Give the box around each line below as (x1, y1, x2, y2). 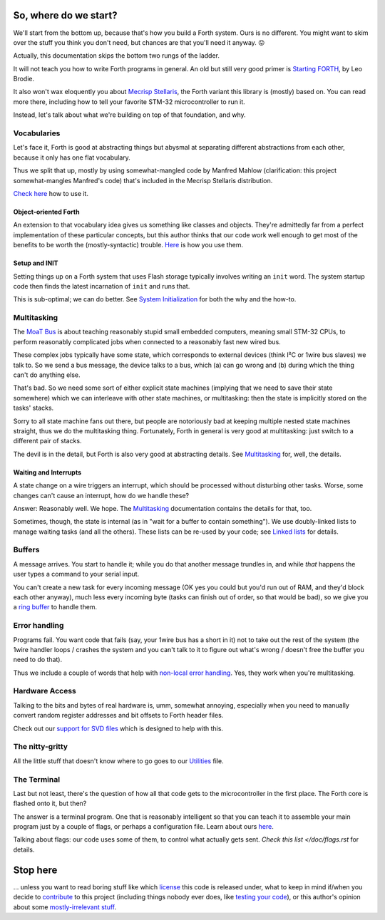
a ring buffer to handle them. (13, 603, 98, 611)
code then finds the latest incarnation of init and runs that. (13, 281, 190, 290)
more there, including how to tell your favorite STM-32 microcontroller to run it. (13, 97, 245, 106)
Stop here (13, 864, 58, 876)
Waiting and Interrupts (13, 467, 82, 477)
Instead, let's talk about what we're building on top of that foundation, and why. (13, 110, 246, 119)
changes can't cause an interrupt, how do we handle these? (13, 491, 189, 500)
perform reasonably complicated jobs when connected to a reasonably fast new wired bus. (13, 337, 281, 346)
